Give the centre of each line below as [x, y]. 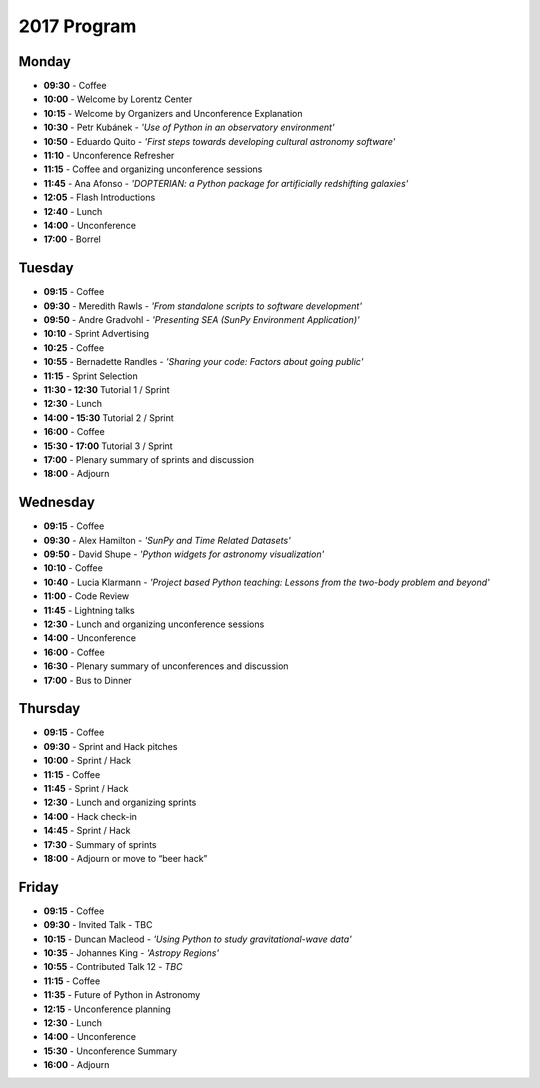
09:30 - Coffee [75, 86]
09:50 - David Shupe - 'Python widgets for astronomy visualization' [184, 554]
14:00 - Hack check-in [90, 816]
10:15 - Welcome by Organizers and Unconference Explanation [173, 113]
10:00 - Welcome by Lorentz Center [118, 99]
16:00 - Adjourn [76, 1065]
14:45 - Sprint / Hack [87, 831]
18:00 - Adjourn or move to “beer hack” [125, 858]
